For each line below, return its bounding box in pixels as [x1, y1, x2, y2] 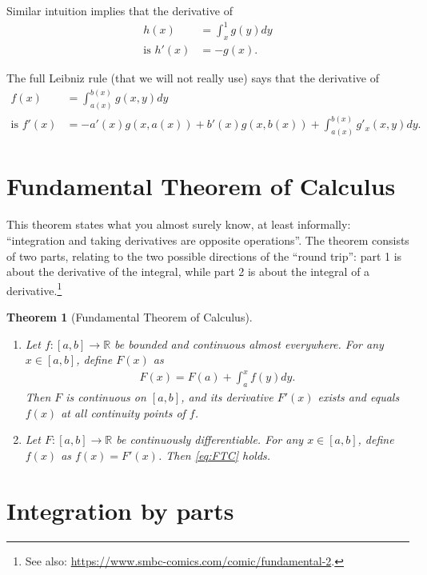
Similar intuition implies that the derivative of [6, 2, 233, 18]
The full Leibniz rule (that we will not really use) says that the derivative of [6, 69, 380, 86]
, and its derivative [181, 389, 273, 405]
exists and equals [317, 389, 400, 405]
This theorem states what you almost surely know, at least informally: [6, 216, 351, 233]
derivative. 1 [6, 279, 62, 298]
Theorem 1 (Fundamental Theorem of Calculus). [6, 308, 253, 325]
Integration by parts [6, 493, 234, 526]
